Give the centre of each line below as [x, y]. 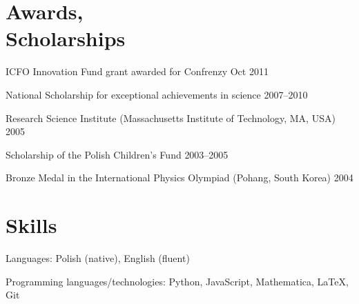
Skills [31, 225]
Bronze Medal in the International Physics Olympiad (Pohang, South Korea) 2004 [179, 178]
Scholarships [66, 38]
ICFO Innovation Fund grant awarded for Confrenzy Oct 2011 [137, 71]
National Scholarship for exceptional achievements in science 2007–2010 [157, 94]
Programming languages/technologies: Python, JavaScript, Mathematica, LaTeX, [177, 281]
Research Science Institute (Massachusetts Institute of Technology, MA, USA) [171, 118]
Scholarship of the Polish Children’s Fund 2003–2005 [117, 154]
